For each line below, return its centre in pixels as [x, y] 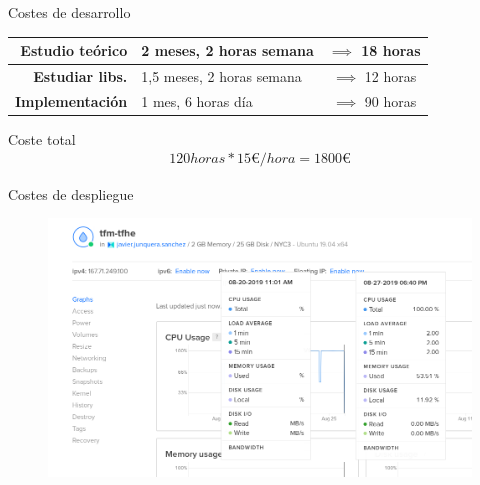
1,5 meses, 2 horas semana [221, 75]
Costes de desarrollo [69, 12]
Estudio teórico [74, 50]
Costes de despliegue [71, 193]
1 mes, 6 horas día [197, 100]
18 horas [391, 50]
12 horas [390, 75]
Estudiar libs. [80, 75]
